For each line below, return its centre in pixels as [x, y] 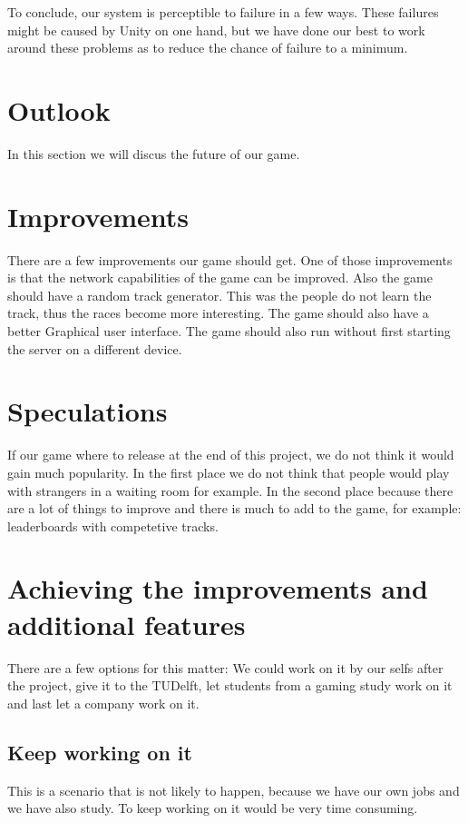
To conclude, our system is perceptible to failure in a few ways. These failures [223, 12]
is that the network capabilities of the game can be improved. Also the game [220, 278]
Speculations [88, 411]
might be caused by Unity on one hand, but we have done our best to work [216, 30]
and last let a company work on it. [103, 703]
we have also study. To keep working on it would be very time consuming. [213, 808]
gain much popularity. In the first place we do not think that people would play [229, 472]
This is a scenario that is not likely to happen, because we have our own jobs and [234, 790]
